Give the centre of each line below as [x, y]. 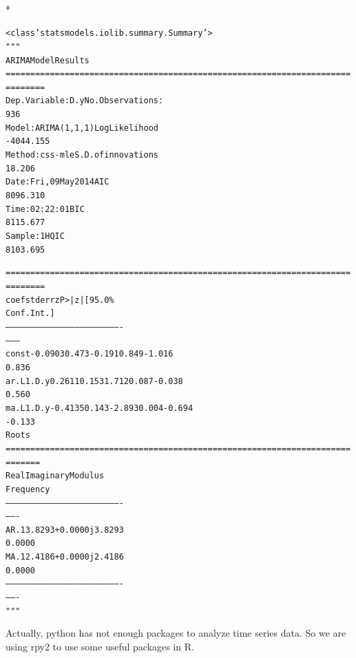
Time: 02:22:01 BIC [45, 209]
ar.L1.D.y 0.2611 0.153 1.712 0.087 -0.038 [94, 381]
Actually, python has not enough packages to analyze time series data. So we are [176, 633]
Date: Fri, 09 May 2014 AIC [57, 182]
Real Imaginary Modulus [55, 476]
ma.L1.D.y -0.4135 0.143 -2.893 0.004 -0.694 [100, 408]
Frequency [28, 489]
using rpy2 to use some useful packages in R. [100, 646]
